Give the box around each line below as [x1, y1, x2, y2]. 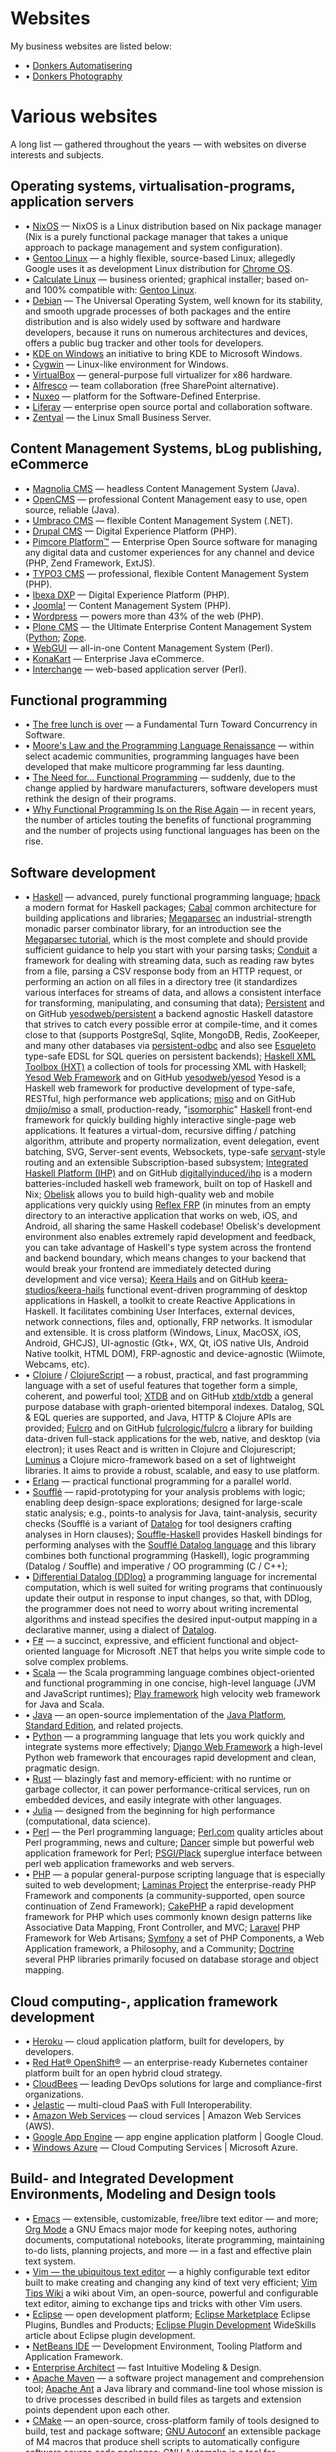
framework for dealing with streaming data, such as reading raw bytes [24, 955, 315, 967]
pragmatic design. [24, 1762, 100, 1774]
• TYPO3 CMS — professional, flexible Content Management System [24, 567, 309, 579]
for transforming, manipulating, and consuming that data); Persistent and [24, 997, 325, 1009]
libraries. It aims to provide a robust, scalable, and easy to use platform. [24, 1465, 320, 1477]
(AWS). [24, 2120, 55, 2132]
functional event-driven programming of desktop [106, 1284, 308, 1296]
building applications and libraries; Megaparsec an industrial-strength [24, 912, 313, 924]
